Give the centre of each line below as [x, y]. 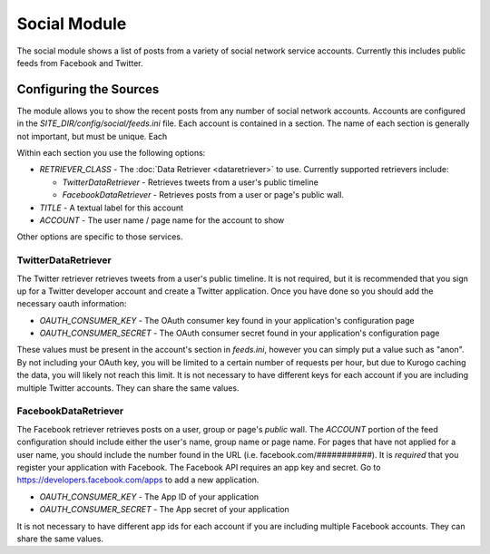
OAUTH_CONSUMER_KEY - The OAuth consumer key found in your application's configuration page [227, 320]
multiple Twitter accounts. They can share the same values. [128, 388]
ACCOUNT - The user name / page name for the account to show [162, 220]
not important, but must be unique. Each [92, 136]
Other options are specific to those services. [100, 237]
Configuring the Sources [88, 89]
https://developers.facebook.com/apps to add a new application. [138, 480]
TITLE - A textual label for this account [112, 208]
